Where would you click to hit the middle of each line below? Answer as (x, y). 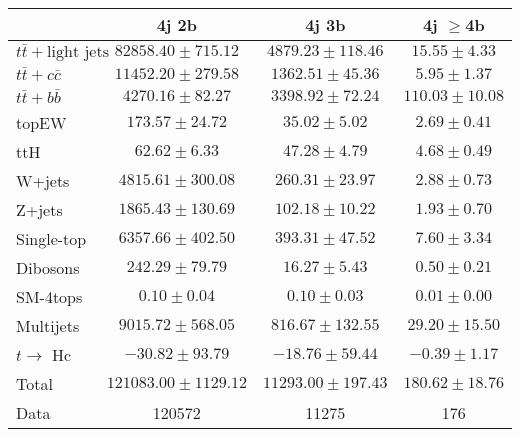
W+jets (43, 180)
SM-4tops (49, 296)
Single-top (51, 238)
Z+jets (39, 209)
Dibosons (48, 267)
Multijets (48, 325)
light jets (78, 51)
